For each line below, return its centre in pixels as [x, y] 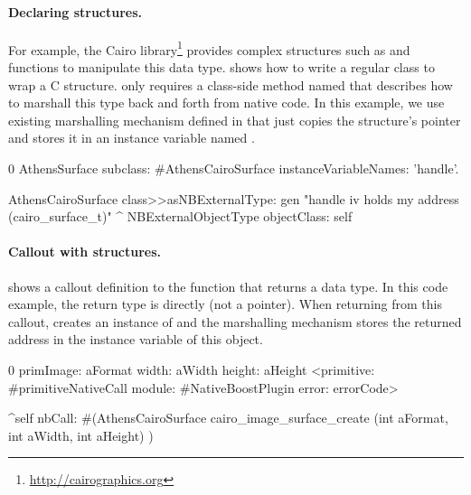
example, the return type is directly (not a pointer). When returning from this [225, 304]
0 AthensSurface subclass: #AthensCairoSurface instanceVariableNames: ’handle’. [234, 168]
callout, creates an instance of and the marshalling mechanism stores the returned [235, 321]
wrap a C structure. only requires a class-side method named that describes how [231, 84]
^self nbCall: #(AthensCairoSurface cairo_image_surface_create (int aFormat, [228, 418]
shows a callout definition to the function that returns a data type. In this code [228, 286]
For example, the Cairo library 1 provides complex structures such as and [209, 48]
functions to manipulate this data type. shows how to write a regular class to [221, 67]
